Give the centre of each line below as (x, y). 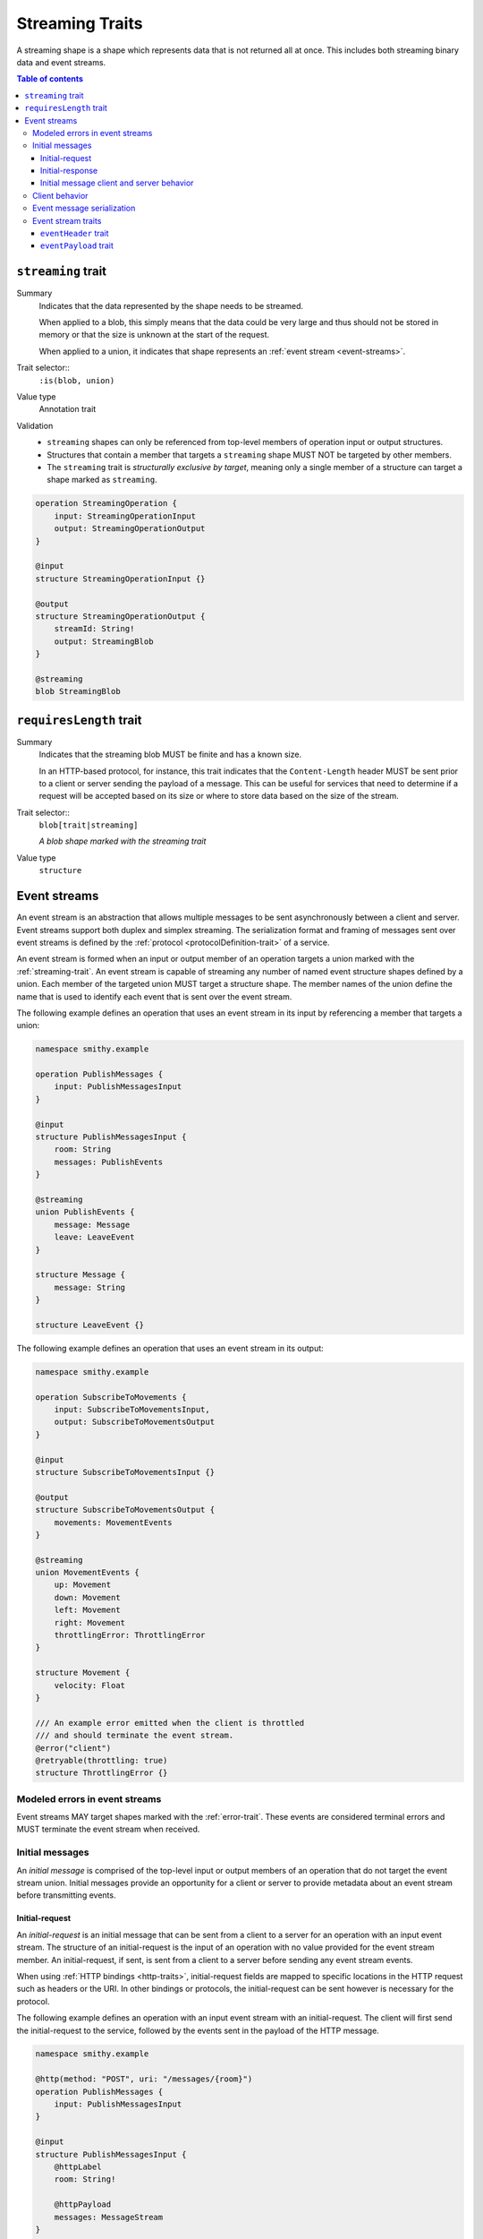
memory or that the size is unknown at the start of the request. (154, 335)
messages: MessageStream (109, 2217)
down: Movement (87, 1597)
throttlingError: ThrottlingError (130, 1635)
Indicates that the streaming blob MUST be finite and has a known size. (170, 755)
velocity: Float (89, 1685)
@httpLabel (78, 2167)
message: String (89, 1287)
